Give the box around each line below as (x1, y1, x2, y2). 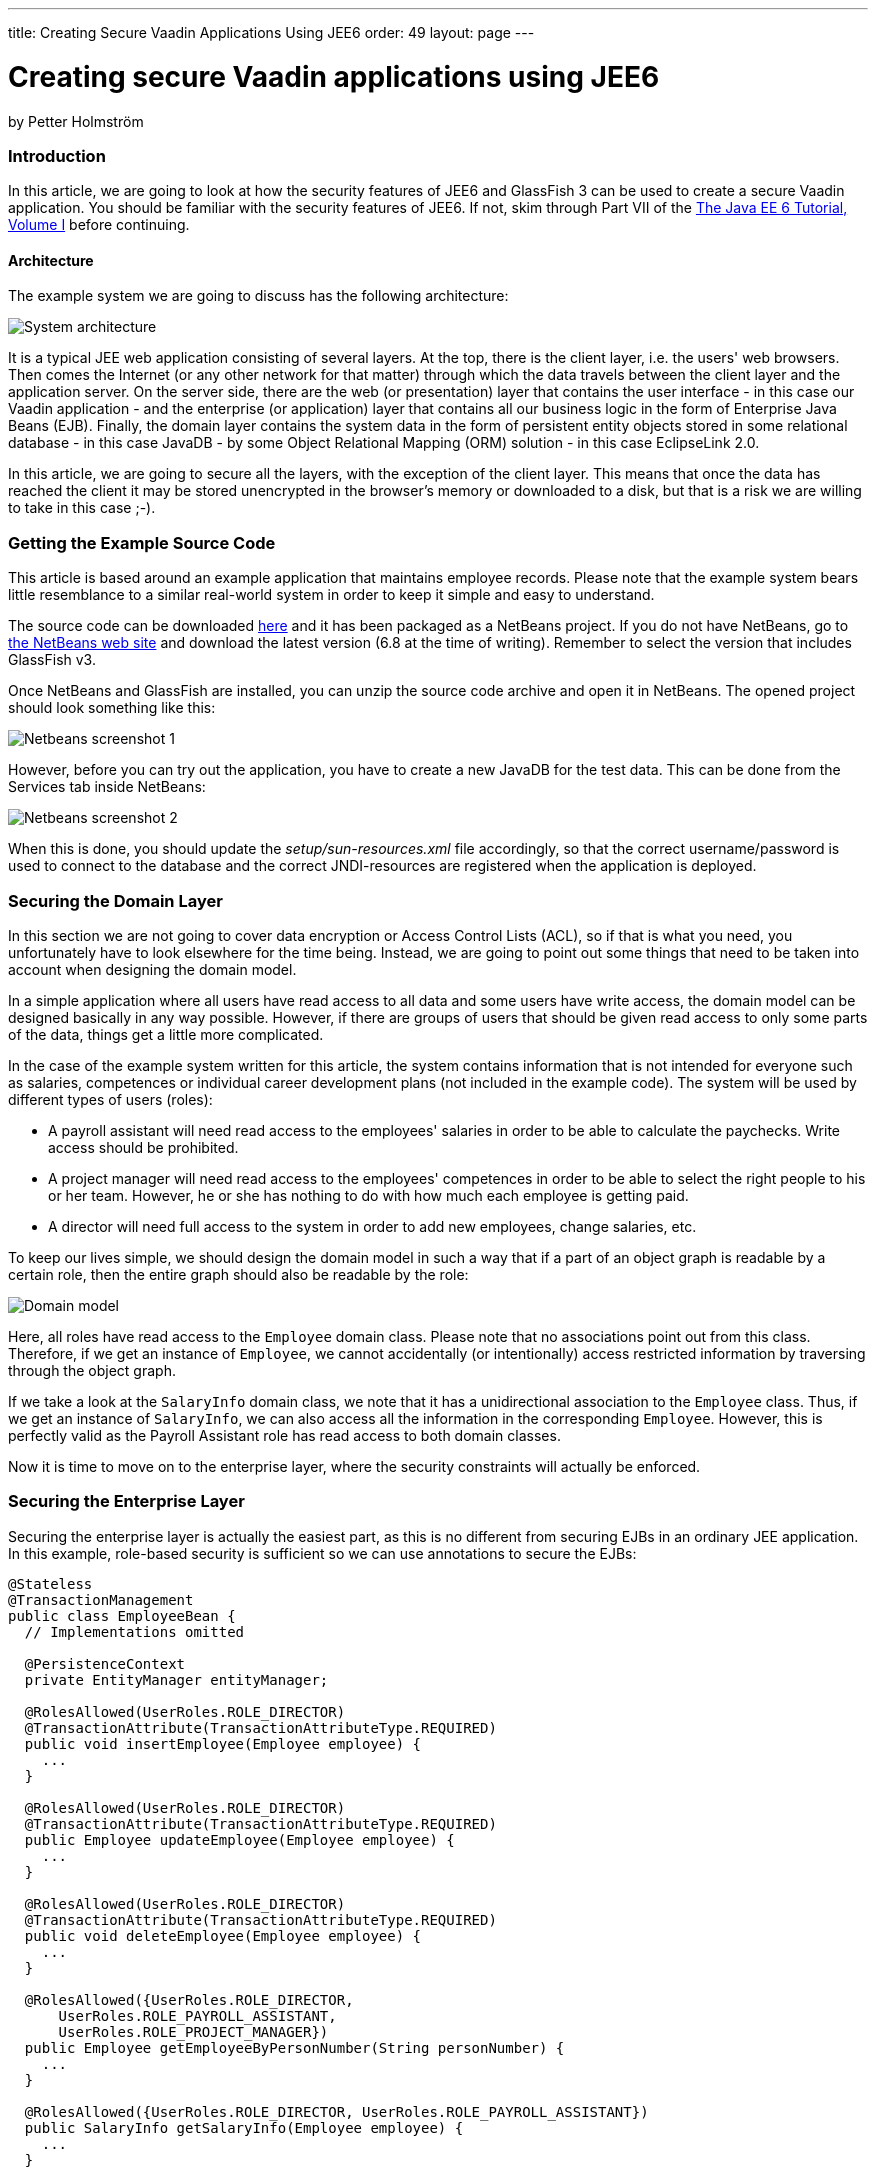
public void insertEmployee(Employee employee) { (24, 1735, 422, 1752)
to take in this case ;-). (8, 499, 156, 517)
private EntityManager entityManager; (24, 1671, 329, 1688)
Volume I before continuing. (8, 216, 190, 234)
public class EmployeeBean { (8, 1607, 236, 1624)
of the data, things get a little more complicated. (8, 1025, 324, 1043)
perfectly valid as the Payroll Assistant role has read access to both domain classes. (8, 1426, 561, 1444)
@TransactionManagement (8, 1591, 194, 1608)
